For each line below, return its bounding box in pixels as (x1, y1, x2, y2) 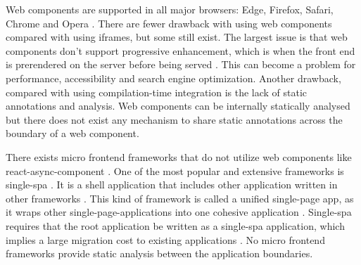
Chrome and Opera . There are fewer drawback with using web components (6, 15, 332, 30)
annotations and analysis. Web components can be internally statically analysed (6, 98, 350, 113)
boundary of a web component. (6, 126, 139, 141)
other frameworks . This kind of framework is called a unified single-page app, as (6, 190, 354, 205)
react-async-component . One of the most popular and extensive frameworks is (6, 163, 344, 178)
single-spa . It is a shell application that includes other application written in (6, 177, 338, 192)
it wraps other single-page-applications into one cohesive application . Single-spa (6, 205, 352, 219)
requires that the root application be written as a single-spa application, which (6, 218, 345, 233)
